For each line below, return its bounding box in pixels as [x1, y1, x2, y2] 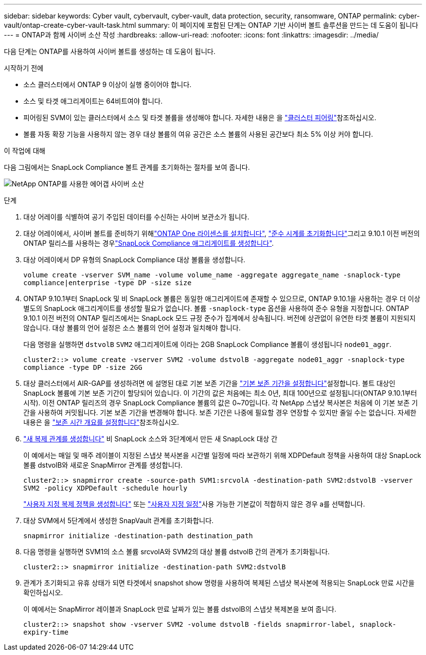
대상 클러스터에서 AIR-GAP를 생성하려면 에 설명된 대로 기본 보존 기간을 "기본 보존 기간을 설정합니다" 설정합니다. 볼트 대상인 [23, 379, 395, 387]
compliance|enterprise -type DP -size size [23, 279, 192, 287]
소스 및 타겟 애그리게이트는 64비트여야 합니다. [23, 97, 163, 105]
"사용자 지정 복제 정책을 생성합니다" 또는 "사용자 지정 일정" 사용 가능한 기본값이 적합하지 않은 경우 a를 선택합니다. [23, 500, 365, 508]
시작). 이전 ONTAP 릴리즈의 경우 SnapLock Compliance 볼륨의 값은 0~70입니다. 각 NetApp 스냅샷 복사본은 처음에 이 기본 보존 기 [23, 399, 418, 407]
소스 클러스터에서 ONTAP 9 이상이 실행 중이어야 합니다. [23, 80, 192, 89]
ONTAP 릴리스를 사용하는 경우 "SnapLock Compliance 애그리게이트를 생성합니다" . [23, 239, 274, 247]
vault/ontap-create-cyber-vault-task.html [4, 21, 136, 29]
